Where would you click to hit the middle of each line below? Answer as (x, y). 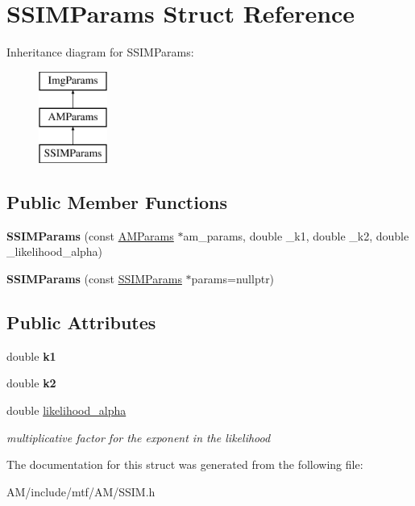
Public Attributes (81, 322)
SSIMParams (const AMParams (90, 235)
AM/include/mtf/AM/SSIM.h (81, 491)
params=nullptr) (233, 279)
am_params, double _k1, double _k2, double (296, 235)
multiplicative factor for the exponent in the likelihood (139, 437)
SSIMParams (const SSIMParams (94, 279)
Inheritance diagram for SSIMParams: (100, 52)
